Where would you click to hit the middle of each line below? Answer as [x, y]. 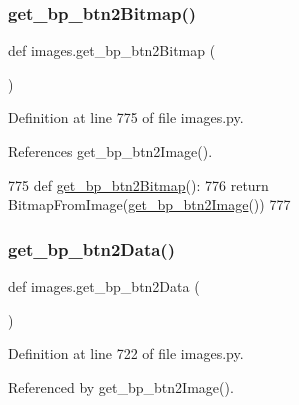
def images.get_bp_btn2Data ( [104, 286]
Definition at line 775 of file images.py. [126, 117]
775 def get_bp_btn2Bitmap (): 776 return [138, 184]
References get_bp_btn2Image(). [110, 151]
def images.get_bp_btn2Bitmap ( [112, 50]
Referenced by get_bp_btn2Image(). [121, 386]
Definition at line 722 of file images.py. [126, 353]
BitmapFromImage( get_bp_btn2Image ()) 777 [149, 204]
